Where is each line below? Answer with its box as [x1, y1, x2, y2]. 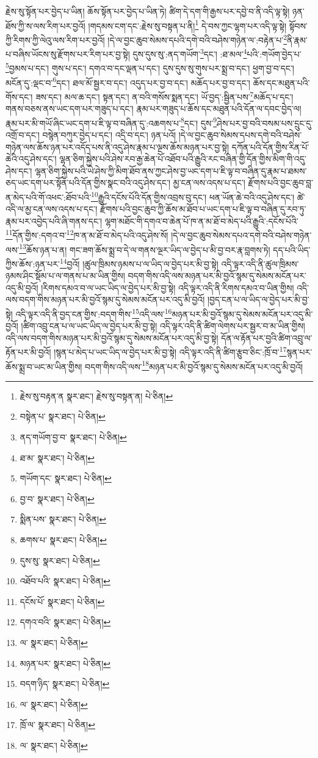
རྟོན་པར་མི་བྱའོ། [5, 345, 51, 358]
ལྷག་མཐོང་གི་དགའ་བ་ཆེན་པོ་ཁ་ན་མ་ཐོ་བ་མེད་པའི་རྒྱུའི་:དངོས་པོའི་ [104, 214, 298, 227]
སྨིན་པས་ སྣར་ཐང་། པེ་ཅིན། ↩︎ [20, 513, 106, 526]
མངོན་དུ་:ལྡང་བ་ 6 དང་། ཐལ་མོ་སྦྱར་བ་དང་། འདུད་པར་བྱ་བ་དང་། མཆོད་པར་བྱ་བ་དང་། [5, 74, 250, 89]
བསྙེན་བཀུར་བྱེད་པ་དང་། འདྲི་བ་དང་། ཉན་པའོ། [42, 128, 176, 141]
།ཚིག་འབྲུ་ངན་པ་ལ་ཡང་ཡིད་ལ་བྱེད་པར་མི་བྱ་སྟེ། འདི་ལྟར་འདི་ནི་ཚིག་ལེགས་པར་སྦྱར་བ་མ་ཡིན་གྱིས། [21, 319, 305, 332]
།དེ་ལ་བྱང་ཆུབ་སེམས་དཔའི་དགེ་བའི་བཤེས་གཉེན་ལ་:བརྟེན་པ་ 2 [107, 31, 287, 46]
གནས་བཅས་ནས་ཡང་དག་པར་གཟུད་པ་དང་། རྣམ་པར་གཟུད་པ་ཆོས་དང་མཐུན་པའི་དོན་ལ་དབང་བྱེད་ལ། [5, 102, 302, 115]
